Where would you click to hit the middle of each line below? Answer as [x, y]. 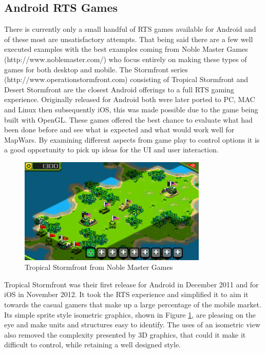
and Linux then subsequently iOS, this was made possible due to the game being [131, 109]
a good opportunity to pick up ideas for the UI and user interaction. [111, 150]
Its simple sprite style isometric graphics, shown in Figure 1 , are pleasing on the [130, 314]
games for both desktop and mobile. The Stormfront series [96, 69]
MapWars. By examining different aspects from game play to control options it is [132, 139]
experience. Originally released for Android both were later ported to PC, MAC [130, 99]
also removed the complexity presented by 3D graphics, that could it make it [125, 334]
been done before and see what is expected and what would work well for [119, 130]
